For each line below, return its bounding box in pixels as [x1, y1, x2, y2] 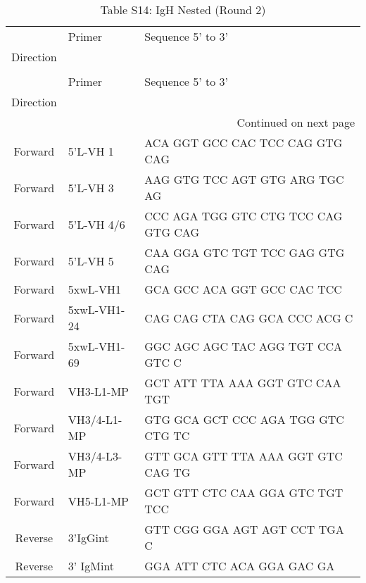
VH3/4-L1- [68, 411, 122, 427]
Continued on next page [236, 114, 355, 130]
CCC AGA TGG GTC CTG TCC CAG [144, 208, 343, 224]
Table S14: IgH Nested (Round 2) [100, 1, 266, 18]
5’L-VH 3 [68, 179, 114, 196]
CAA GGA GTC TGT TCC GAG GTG [144, 244, 345, 261]
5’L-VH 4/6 [68, 215, 125, 232]
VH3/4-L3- [68, 448, 122, 464]
